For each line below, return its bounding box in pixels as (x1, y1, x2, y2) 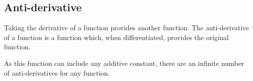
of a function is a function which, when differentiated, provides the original (4, 32, 229, 42)
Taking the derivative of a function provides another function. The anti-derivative (4, 22, 249, 33)
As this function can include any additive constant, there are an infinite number (4, 58, 244, 68)
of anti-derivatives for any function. (4, 67, 110, 78)
